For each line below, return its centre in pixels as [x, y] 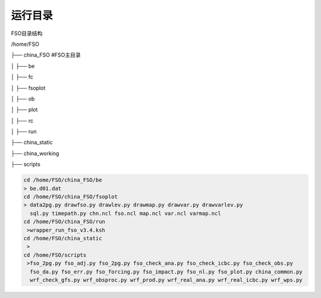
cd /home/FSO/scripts [55, 255]
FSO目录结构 [27, 33]
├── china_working [35, 153]
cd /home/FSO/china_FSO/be [63, 180]
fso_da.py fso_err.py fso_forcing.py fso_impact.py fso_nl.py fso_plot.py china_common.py [166, 272]
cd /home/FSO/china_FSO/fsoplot [71, 197]
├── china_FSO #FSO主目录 [46, 55]
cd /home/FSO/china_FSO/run [64, 222]
